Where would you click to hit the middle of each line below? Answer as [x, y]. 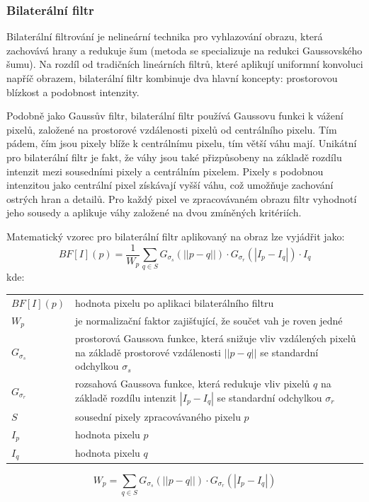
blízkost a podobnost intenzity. [73, 92]
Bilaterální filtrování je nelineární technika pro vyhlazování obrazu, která [165, 36]
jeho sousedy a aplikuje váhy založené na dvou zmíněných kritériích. [154, 212]
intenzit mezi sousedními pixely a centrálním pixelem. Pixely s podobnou [165, 171]
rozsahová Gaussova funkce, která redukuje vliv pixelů [193, 384]
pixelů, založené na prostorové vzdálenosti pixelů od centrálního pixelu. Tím [172, 129]
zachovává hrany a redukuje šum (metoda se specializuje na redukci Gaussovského [184, 50]
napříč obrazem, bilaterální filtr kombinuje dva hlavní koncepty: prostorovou [172, 78]
